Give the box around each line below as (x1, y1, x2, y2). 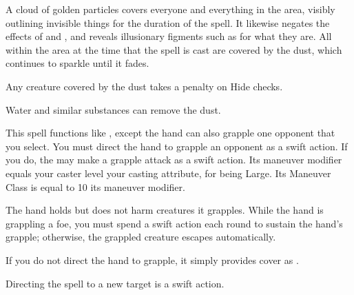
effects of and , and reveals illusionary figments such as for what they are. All (6, 29, 332, 43)
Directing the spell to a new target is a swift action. (6, 276, 225, 290)
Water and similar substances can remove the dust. (6, 102, 221, 116)
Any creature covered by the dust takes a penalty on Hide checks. (6, 79, 283, 93)
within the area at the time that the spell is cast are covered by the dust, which (6, 42, 342, 57)
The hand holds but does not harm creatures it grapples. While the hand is (6, 203, 324, 217)
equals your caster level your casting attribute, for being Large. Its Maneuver (6, 165, 331, 180)
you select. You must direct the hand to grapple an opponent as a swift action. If (6, 139, 348, 153)
